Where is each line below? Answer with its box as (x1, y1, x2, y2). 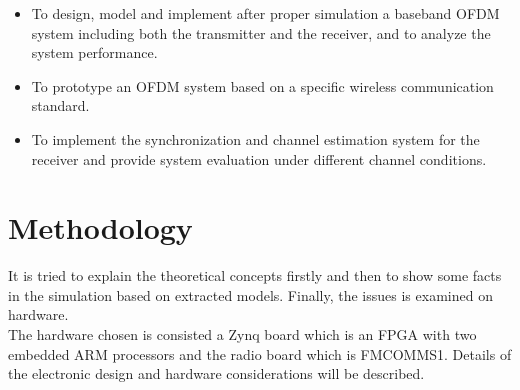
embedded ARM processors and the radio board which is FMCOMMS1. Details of (8, 343, 512, 364)
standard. (31, 95, 90, 116)
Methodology (8, 207, 193, 248)
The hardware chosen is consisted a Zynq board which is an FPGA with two (8, 324, 477, 345)
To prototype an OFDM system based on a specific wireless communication (31, 75, 494, 96)
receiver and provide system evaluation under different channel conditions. (31, 148, 487, 169)
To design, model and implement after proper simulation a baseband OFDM (31, 3, 500, 23)
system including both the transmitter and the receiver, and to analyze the (31, 22, 491, 43)
